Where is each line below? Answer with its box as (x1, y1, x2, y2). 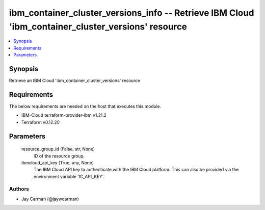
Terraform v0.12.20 (21, 119, 60, 125)
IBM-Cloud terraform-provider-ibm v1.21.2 (21, 112, 106, 118)
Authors (9, 185, 29, 192)
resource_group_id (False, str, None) (21, 146, 95, 152)
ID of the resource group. (33, 153, 85, 159)
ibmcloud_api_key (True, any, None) (21, 159, 94, 165)
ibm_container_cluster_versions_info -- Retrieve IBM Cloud (9, 7, 255, 18)
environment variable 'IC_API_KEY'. (33, 173, 105, 179)
